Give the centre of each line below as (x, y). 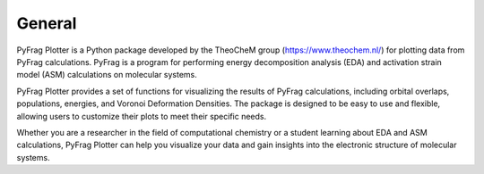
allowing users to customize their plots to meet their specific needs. (142, 116)
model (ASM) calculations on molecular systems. (107, 75)
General (47, 23)
